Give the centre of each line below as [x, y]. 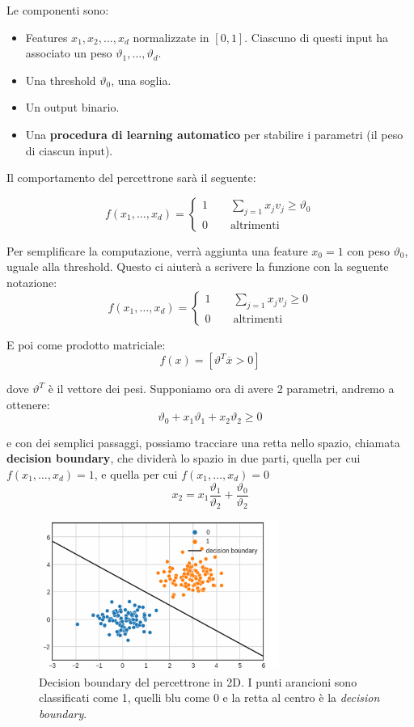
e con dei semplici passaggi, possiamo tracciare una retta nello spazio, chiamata [203, 442]
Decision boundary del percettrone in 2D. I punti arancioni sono [198, 681]
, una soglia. [141, 80]
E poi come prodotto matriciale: [86, 344]
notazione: [32, 282]
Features [46, 37]
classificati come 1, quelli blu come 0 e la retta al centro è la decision [209, 697]
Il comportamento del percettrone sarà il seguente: [131, 178]
